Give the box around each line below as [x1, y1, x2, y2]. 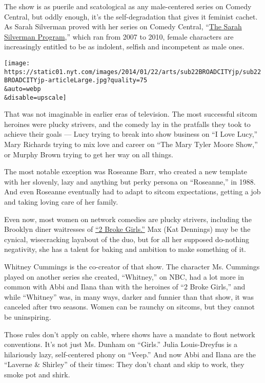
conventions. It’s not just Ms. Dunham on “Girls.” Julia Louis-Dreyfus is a [4, 339, 238, 350]
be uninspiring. [4, 311, 51, 322]
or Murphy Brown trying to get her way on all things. [4, 149, 173, 159]
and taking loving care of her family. [4, 196, 118, 207]
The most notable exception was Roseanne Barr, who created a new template [4, 166, 247, 177]
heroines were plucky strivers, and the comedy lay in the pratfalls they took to [4, 118, 251, 129]
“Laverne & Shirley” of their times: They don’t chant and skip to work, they [4, 359, 244, 370]
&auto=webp [4, 85, 41, 93]
